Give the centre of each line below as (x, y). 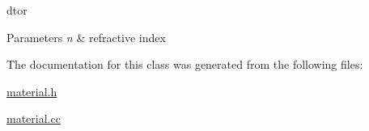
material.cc (34, 118)
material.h (32, 91)
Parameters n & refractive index (86, 37)
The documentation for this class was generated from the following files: (185, 64)
